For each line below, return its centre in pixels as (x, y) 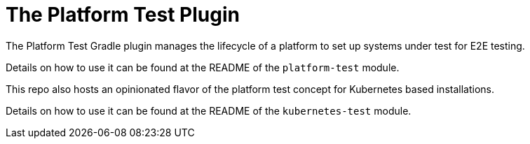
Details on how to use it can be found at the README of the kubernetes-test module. (209, 110)
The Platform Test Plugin (123, 15)
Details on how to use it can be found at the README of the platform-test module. (203, 67)
